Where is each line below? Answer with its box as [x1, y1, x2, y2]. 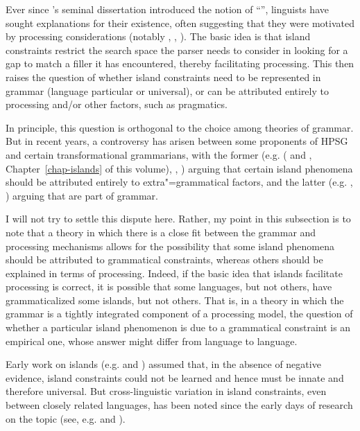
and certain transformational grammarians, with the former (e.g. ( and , [6, 147, 312, 161]
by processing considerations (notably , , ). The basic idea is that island [6, 29, 311, 44]
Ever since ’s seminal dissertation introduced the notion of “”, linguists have [6, 2, 329, 16]
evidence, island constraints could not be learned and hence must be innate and [6, 370, 344, 385]
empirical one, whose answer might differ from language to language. [6, 333, 298, 348]
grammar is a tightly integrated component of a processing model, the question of [6, 306, 353, 321]
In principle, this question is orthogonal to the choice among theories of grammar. [6, 120, 354, 134]
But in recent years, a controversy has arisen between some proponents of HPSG [6, 134, 348, 148]
